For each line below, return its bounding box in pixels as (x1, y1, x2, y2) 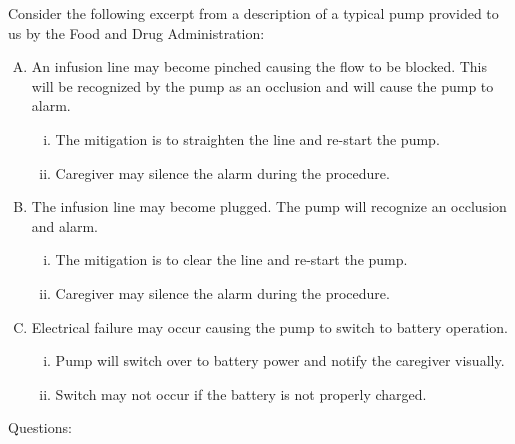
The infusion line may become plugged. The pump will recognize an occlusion (31, 196, 507, 217)
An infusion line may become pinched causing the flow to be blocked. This (31, 56, 488, 77)
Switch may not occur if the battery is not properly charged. (55, 383, 427, 404)
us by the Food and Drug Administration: (8, 22, 265, 43)
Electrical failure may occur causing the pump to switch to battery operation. (31, 316, 508, 337)
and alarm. (31, 215, 98, 236)
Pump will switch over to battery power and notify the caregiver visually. (55, 350, 505, 371)
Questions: (8, 417, 72, 438)
